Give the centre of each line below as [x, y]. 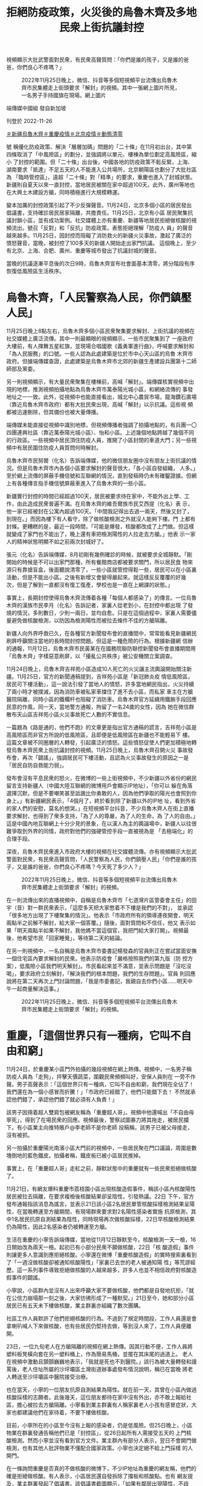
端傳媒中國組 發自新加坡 [36, 108]
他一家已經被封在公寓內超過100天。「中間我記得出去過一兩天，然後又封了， [99, 511]
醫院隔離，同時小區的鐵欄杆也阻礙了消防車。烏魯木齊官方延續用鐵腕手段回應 [101, 699]
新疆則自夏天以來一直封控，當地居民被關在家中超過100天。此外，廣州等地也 [101, 185]
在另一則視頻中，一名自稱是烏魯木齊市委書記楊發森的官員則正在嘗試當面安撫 [101, 951]
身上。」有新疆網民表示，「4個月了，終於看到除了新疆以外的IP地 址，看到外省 [101, 801]
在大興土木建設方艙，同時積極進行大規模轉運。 [64, 192]
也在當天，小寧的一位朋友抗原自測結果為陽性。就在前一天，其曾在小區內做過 [101, 1390]
